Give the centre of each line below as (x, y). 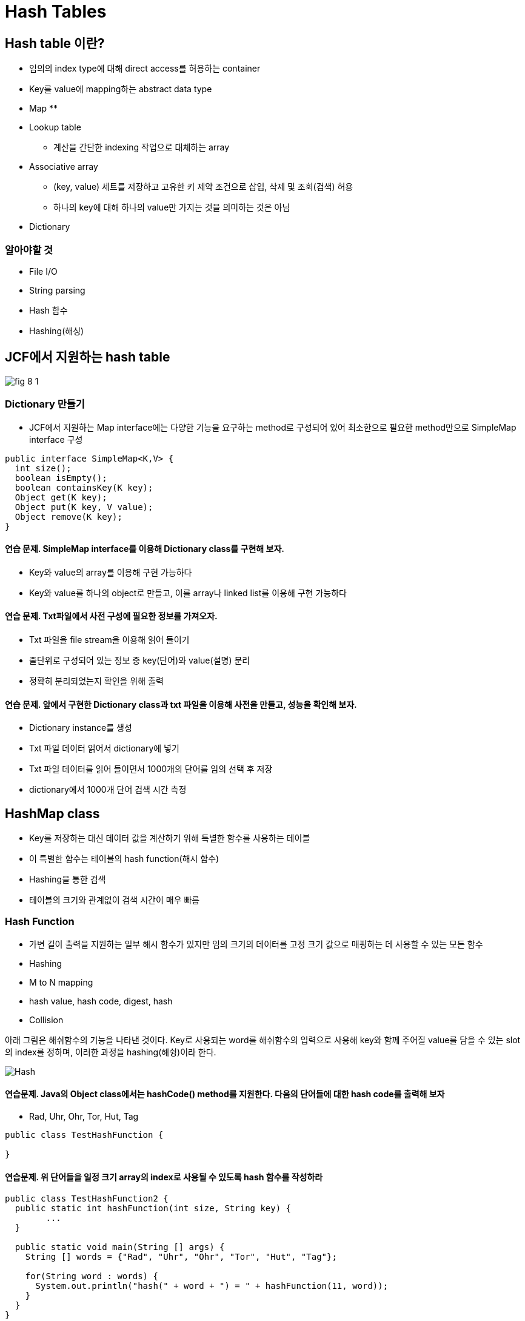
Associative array (64, 167)
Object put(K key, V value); (84, 507)
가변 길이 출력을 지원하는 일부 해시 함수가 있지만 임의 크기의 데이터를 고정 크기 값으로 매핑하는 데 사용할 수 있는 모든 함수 (256, 944)
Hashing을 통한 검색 (68, 879)
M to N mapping (61, 982)
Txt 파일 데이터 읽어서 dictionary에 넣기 (104, 748)
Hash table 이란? (55, 43)
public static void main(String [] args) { (120, 1247)
